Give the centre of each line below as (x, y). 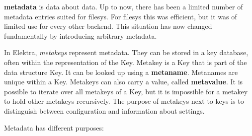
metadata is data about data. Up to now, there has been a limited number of (124, 6)
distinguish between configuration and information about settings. (104, 110)
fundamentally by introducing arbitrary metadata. (81, 35)
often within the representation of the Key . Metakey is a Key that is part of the (126, 62)
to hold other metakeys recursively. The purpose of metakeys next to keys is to (124, 101)
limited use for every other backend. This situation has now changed (108, 26)
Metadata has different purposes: (54, 127)
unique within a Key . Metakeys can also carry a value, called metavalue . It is (124, 82)
